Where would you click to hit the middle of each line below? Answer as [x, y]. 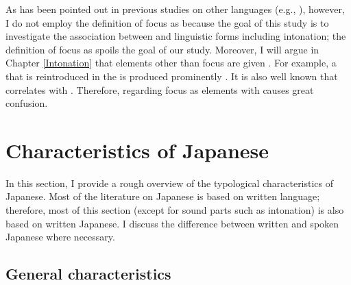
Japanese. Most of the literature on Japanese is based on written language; [163, 196]
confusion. [27, 103]
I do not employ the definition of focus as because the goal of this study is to [167, 22]
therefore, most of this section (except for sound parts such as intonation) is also [175, 210]
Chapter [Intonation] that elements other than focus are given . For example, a [171, 63]
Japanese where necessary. [60, 237]
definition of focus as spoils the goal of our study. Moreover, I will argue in [162, 49]
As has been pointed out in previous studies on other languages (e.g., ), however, [175, 9]
